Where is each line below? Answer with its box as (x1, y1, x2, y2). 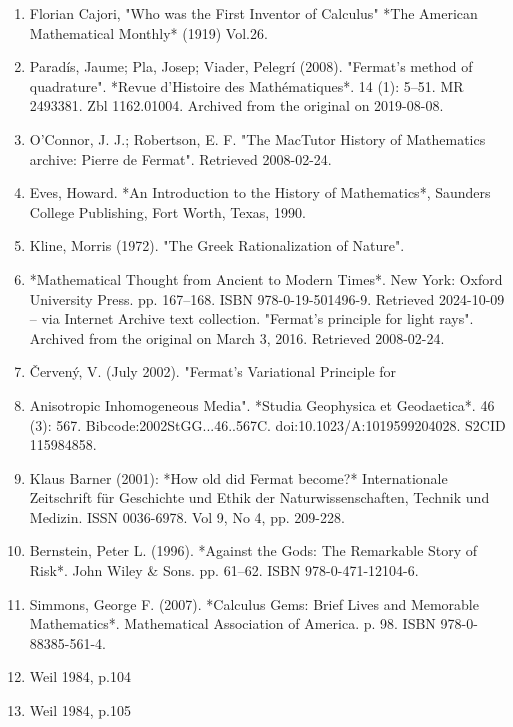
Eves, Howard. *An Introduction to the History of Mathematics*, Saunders (29, 182, 491, 203)
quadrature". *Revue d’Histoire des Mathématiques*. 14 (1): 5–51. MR (29, 75, 464, 96)
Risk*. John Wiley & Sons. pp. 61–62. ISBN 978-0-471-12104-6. (29, 560, 419, 581)
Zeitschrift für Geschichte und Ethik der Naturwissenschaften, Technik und (29, 487, 490, 508)
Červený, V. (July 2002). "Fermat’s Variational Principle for (29, 361, 397, 382)
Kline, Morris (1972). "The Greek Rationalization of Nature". (29, 235, 405, 256)
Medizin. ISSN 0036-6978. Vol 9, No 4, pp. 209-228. (29, 506, 345, 527)
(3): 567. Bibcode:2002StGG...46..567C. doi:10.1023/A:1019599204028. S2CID (29, 414, 506, 435)
